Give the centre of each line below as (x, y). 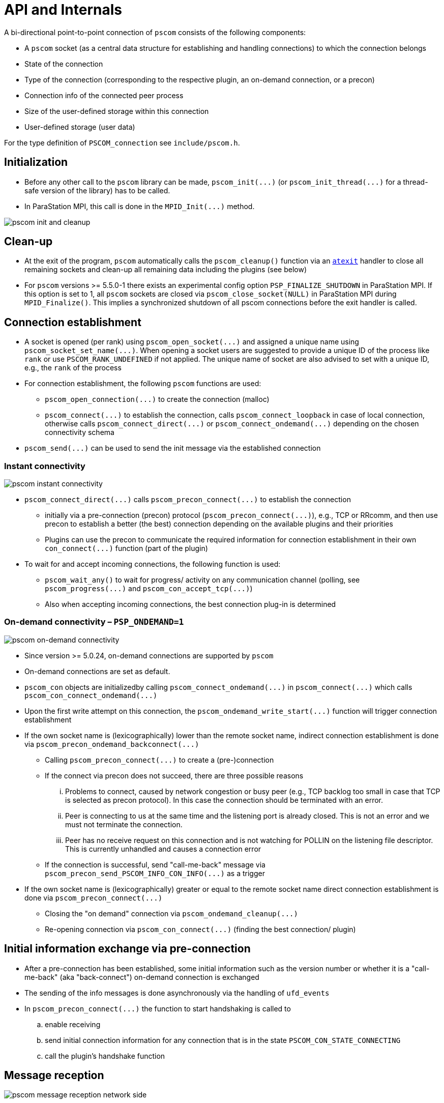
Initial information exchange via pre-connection (127, 949)
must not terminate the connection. (124, 824)
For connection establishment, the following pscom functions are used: (143, 384)
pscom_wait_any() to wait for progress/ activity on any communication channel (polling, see (202, 580)
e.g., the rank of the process (73, 368)
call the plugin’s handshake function (105, 1056)
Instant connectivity (45, 466)
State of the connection (64, 64)
